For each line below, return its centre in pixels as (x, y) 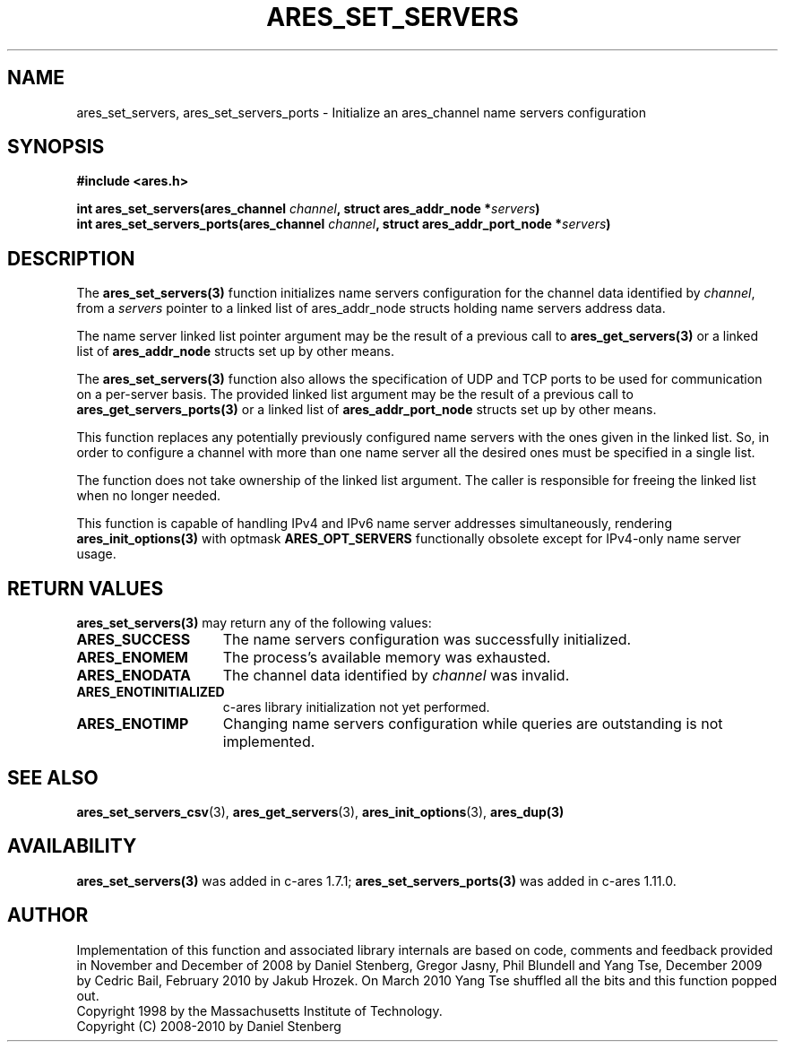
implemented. (269, 742)
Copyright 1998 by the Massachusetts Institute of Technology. (259, 1010)
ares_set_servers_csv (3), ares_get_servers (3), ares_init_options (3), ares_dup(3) (320, 811)
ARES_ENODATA (134, 676)
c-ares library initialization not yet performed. (356, 707)
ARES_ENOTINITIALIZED (151, 692)
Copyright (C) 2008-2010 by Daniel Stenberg (209, 1026)
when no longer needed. (149, 496)
